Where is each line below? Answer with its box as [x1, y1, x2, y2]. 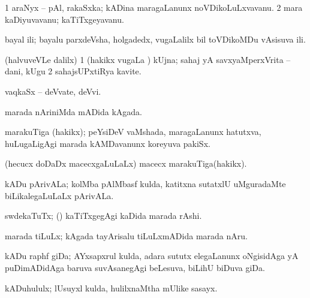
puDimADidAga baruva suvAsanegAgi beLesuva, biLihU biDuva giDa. [5, 261, 265, 273]
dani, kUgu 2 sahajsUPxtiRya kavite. [5, 65, 142, 77]
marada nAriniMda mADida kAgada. [5, 105, 142, 118]
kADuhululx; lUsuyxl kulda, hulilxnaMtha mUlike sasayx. [5, 281, 218, 294]
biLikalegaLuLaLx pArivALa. [5, 189, 114, 201]
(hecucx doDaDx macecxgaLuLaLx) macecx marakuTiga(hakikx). [5, 157, 247, 170]
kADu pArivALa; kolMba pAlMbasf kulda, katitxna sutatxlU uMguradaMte [5, 177, 286, 189]
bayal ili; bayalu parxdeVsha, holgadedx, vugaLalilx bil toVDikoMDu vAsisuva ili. [5, 33, 306, 46]
